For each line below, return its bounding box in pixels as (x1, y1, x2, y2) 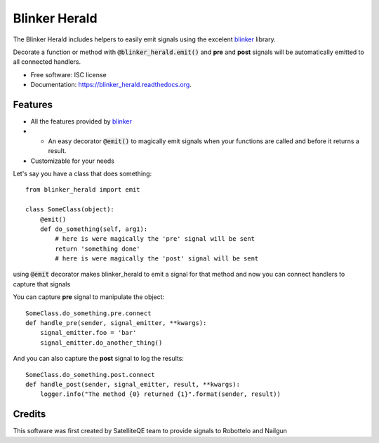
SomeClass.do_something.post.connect (25, 371, 156, 378)
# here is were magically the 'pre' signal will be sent (55, 235, 255, 243)
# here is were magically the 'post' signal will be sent (55, 255, 259, 263)
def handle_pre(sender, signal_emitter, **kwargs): (25, 319, 207, 327)
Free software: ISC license (30, 70, 107, 79)
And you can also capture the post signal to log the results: (13, 355, 184, 363)
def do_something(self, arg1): (39, 225, 148, 233)
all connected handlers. (13, 58, 81, 66)
